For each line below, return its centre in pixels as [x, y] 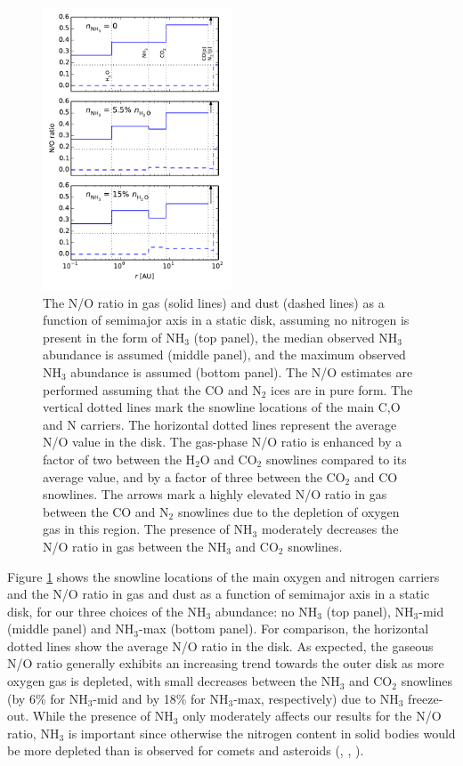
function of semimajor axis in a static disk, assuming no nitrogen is [226, 320]
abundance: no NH [266, 611]
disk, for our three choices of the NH [107, 611]
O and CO [228, 459]
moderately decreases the [330, 529]
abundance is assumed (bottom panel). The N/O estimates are [242, 371]
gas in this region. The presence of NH [148, 529]
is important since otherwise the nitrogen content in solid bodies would [262, 733]
